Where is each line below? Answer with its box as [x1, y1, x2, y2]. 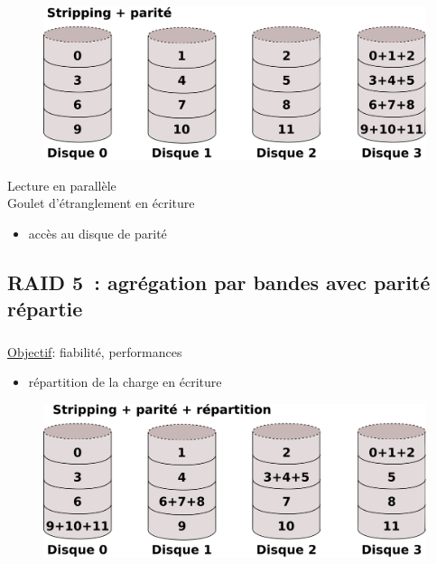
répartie [7, 295, 83, 323]
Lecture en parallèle [7, 175, 116, 194]
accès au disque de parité [28, 224, 167, 243]
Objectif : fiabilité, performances [7, 342, 182, 361]
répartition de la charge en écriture [28, 372, 222, 391]
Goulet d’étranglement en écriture [7, 193, 195, 212]
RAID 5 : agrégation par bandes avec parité [7, 268, 431, 296]
